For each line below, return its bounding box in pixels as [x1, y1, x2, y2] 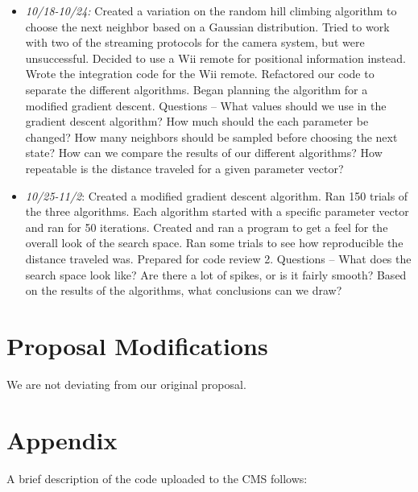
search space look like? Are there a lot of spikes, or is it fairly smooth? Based [25, 266, 407, 283]
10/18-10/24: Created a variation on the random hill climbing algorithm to [25, 2, 397, 19]
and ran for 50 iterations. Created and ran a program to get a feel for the [25, 218, 388, 235]
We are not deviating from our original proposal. [6, 375, 246, 392]
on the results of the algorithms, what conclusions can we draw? [25, 282, 342, 299]
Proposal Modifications [6, 329, 268, 362]
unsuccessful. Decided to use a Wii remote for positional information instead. [25, 49, 406, 66]
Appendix [6, 423, 118, 456]
